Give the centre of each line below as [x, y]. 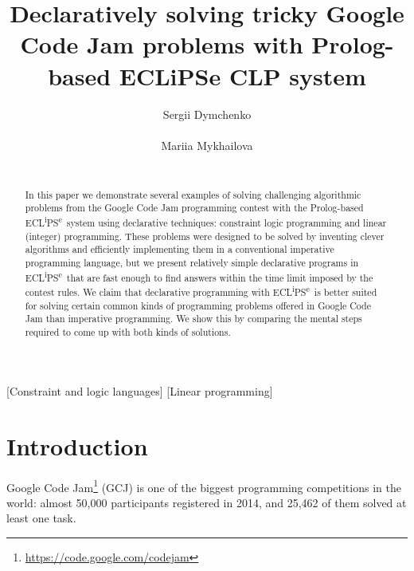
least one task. [41, 518]
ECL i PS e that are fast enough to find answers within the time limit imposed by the [199, 276]
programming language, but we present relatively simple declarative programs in [192, 262]
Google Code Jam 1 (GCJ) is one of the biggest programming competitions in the [204, 486]
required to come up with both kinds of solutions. [128, 332]
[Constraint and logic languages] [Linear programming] [140, 390]
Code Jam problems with [162, 44]
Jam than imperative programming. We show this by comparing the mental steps [193, 319]
